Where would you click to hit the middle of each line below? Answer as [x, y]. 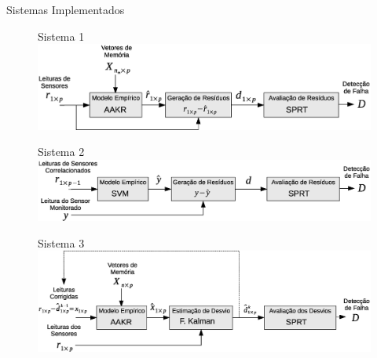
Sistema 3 [61, 242]
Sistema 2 [61, 152]
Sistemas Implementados [66, 9]
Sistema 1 [61, 36]
